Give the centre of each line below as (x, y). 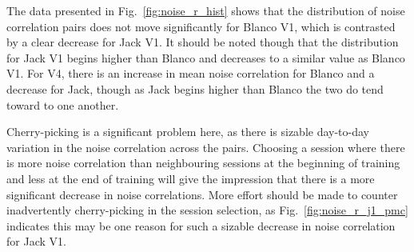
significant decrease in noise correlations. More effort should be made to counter (202, 194)
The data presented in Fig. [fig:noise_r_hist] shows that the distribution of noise (206, 10)
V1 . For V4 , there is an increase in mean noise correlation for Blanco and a (191, 73)
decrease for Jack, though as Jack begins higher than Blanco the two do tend (195, 88)
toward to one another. (63, 104)
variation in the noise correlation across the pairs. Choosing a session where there (206, 147)
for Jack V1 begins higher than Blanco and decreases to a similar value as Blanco (206, 57)
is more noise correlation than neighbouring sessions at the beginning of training (203, 163)
